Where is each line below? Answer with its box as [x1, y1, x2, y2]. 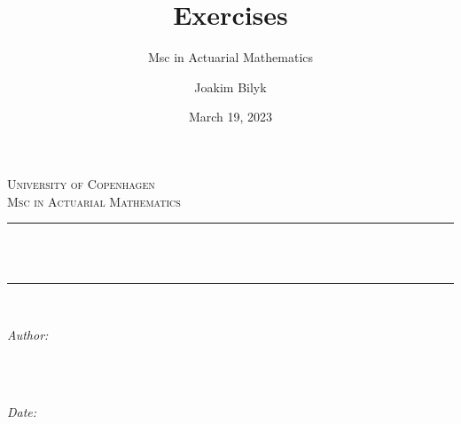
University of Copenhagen [7, 174, 155, 192]
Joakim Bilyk [194, 77, 267, 96]
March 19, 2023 [188, 107, 273, 126]
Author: [7, 325, 49, 343]
